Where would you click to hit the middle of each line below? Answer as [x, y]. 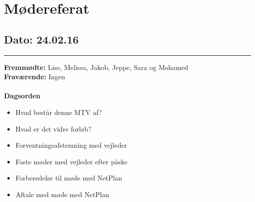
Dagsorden [22, 96]
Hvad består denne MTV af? [59, 112]
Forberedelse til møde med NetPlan [69, 178]
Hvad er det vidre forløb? [53, 128]
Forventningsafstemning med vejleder [71, 145]
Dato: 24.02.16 [41, 39]
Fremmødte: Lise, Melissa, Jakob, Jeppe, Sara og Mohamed [96, 67]
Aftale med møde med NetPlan [62, 194]
